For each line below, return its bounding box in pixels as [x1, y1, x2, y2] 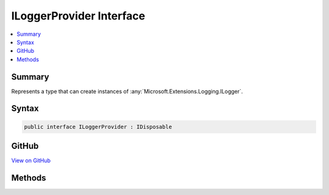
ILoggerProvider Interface [11, 9, 146, 22]
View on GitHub [11, 157, 51, 164]
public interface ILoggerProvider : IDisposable [24, 123, 172, 130]
